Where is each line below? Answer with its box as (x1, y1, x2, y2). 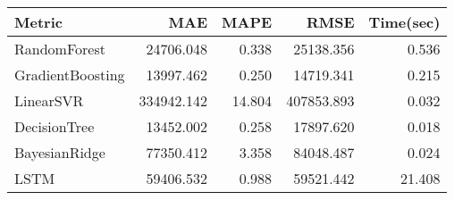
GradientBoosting (14, 64, 125, 85)
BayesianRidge (14, 142, 105, 162)
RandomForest (14, 38, 105, 59)
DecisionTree (14, 116, 95, 137)
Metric (14, 12, 63, 32)
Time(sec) (368, 12, 441, 32)
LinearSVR (14, 90, 84, 111)
